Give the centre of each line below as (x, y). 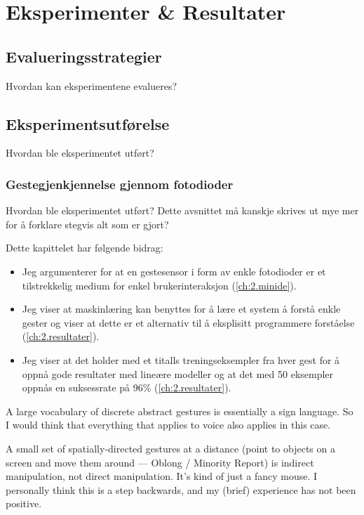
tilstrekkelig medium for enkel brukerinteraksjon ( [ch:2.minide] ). (159, 285)
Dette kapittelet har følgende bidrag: (85, 248)
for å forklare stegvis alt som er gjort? (87, 224)
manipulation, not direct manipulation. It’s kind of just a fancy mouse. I (162, 476)
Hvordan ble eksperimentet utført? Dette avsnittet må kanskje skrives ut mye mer (182, 210)
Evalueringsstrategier (84, 56)
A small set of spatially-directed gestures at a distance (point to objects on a (170, 448)
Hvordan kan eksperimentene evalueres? (92, 85)
